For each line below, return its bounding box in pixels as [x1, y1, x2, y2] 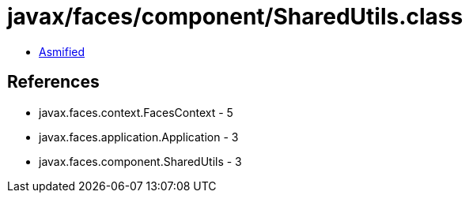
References [7, 72, 100, 92]
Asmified [39, 44, 85, 58]
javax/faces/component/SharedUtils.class [7, 3, 463, 30]
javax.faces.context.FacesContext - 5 [39, 105, 233, 119]
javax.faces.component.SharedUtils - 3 [39, 154, 242, 168]
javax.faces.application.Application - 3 [39, 130, 239, 144]
